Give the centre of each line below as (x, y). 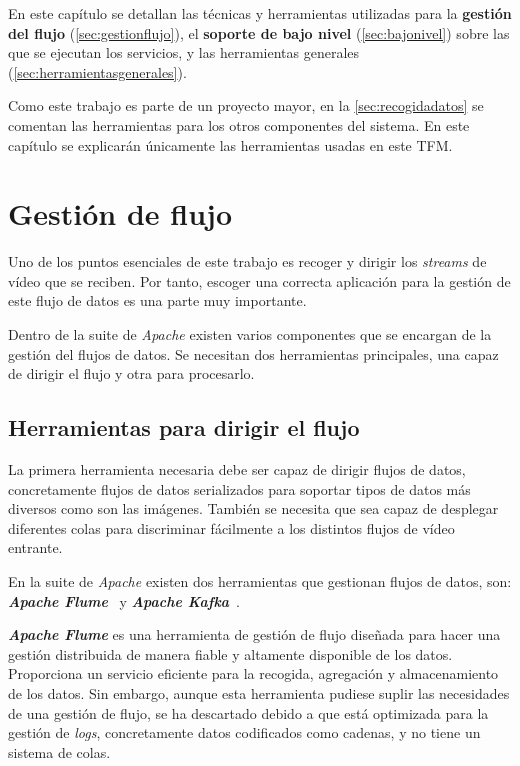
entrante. (35, 547)
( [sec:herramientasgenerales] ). (97, 71)
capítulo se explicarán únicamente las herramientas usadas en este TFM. (230, 144)
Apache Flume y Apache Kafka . (124, 600)
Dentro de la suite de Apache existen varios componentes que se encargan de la (250, 334)
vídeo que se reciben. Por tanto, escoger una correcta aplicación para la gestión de (259, 280)
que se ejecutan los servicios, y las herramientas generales (184, 52)
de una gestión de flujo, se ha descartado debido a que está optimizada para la (248, 712)
